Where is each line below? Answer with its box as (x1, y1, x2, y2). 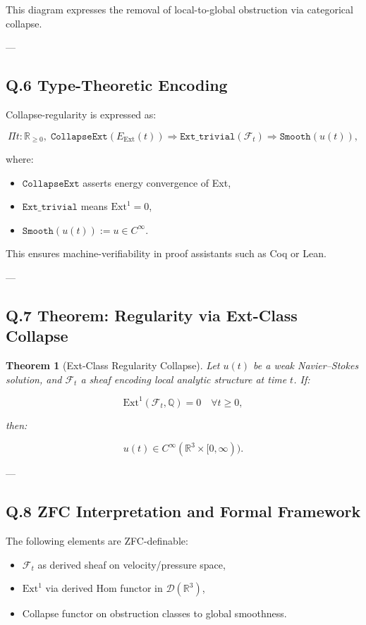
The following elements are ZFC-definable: (6, 533, 188, 548)
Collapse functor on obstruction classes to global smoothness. (22, 606, 287, 621)
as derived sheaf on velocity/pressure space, (37, 557, 226, 571)
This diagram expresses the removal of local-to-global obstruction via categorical (6, 2, 353, 16)
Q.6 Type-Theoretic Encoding (6, 74, 228, 96)
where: (6, 151, 34, 166)
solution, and (6, 371, 62, 386)
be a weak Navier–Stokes (253, 358, 359, 373)
